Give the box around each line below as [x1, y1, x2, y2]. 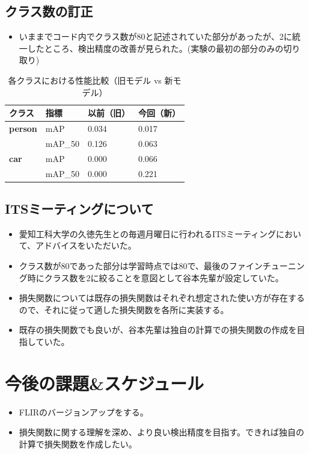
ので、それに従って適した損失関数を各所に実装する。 [19, 303, 229, 316]
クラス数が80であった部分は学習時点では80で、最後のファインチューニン [19, 260, 305, 272]
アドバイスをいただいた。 [35, 239, 136, 252]
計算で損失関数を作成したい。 [19, 437, 137, 450]
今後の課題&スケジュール [5, 370, 204, 395]
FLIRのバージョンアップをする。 [19, 405, 148, 418]
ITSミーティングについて [5, 199, 154, 218]
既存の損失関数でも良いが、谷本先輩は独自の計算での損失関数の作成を [19, 323, 297, 336]
